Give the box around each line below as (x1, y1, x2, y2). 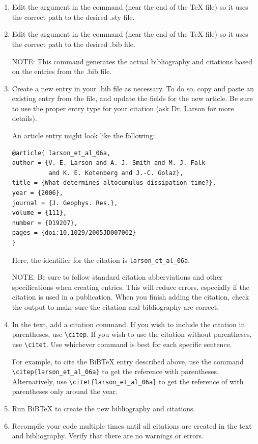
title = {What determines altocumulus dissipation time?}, (12, 179, 216, 187)
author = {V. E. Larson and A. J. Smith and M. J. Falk (12, 159, 206, 167)
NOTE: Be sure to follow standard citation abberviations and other (12, 272, 223, 282)
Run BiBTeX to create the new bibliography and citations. (12, 403, 195, 414)
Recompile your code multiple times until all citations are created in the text (12, 420, 252, 431)
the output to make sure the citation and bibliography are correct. (12, 302, 219, 312)
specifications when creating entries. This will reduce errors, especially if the (12, 281, 249, 292)
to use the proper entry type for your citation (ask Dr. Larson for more (12, 103, 234, 113)
